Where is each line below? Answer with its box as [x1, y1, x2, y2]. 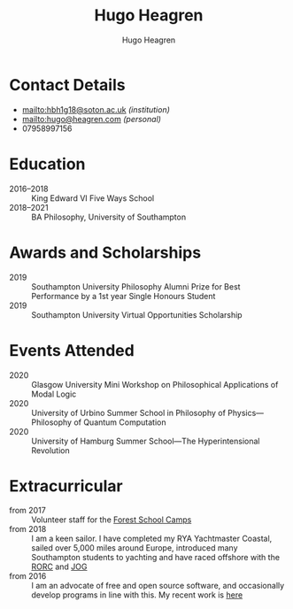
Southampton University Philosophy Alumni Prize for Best [31, 281, 241, 292]
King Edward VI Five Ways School [31, 192, 155, 204]
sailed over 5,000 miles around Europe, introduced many [31, 543, 238, 553]
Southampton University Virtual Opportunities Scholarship [31, 309, 243, 320]
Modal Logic [31, 389, 77, 399]
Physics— [227, 407, 264, 418]
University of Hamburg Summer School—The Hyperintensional [31, 436, 260, 446]
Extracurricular [9, 475, 123, 496]
